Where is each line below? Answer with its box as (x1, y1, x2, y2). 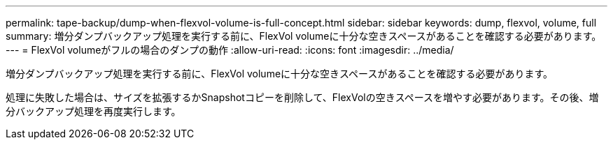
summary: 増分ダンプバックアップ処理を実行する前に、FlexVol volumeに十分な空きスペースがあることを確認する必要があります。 (6, 30, 602, 42)
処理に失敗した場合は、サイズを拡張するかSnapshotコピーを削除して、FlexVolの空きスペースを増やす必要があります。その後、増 (6, 91, 599, 103)
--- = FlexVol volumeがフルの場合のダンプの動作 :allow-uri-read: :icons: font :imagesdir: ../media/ (6, 44, 454, 56)
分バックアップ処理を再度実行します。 (6, 105, 181, 117)
